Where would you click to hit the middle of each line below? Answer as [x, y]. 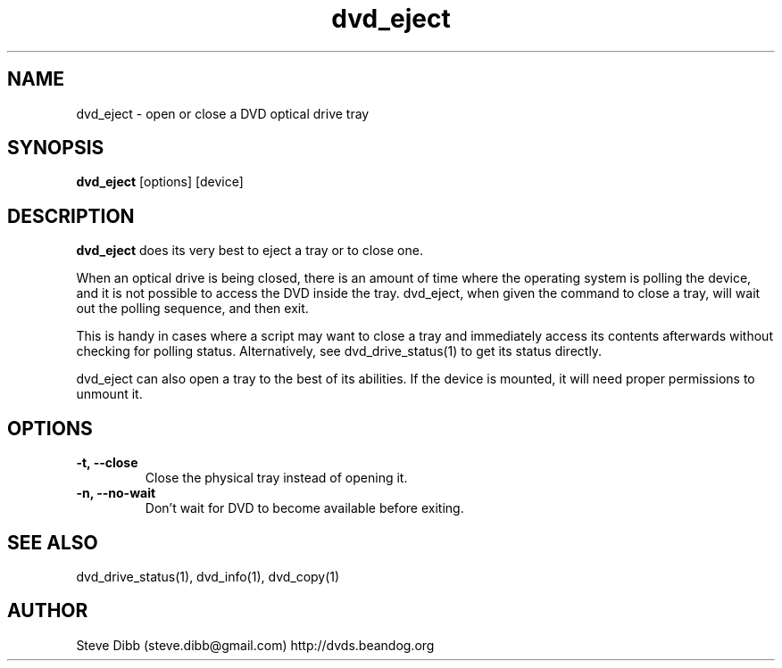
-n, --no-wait [116, 493]
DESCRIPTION [71, 216]
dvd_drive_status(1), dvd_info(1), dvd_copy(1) [208, 576]
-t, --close [107, 463]
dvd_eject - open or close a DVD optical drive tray [223, 113]
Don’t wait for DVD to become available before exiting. [304, 508]
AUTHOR [48, 611]
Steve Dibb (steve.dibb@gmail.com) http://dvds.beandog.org [255, 645]
